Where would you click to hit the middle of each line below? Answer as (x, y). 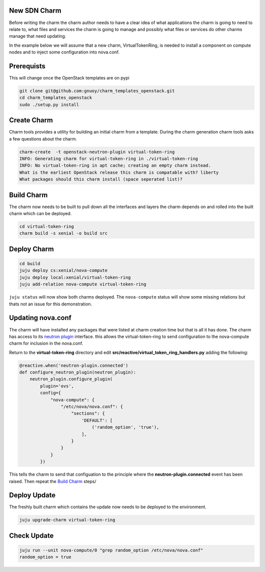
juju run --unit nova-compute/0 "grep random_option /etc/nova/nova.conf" (111, 550)
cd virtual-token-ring (47, 227)
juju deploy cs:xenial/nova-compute (64, 271)
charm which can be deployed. (40, 214)
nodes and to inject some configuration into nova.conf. (64, 52)
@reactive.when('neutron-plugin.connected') (74, 365)
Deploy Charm (31, 249)
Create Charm (31, 120)
